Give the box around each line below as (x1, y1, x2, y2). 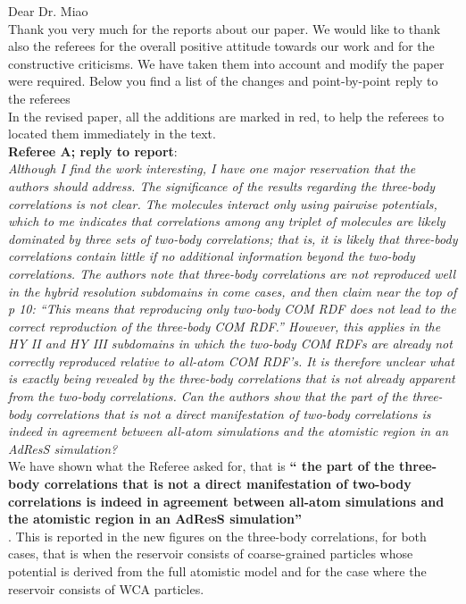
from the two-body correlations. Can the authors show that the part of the (8, 387, 408, 406)
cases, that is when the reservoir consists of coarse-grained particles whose (8, 544, 413, 563)
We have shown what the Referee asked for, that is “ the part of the (8, 457, 395, 475)
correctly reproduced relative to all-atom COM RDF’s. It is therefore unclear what (8, 351, 454, 370)
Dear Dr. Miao (8, 2, 88, 20)
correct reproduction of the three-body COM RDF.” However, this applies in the (8, 316, 441, 335)
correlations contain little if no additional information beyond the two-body (8, 247, 415, 265)
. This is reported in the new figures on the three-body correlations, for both (8, 526, 427, 545)
